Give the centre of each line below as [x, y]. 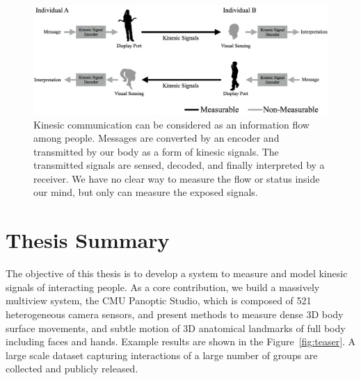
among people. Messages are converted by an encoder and [157, 138]
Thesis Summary [88, 240]
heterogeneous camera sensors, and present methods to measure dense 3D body [175, 314]
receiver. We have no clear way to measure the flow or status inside [177, 178]
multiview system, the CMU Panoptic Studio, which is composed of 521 [159, 300]
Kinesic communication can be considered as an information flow [171, 124]
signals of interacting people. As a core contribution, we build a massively [163, 287]
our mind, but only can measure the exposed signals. [146, 192]
